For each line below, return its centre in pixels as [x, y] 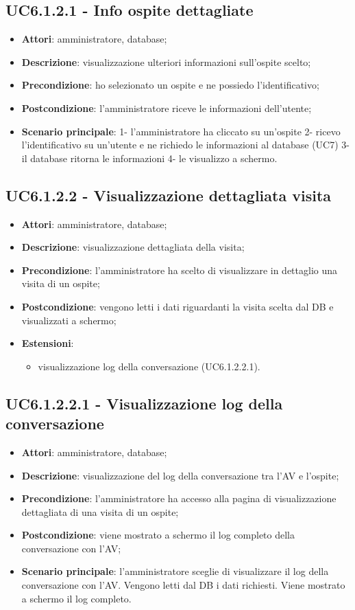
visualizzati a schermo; [69, 320]
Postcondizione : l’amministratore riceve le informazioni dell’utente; [167, 108]
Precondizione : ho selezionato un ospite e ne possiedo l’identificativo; [170, 85]
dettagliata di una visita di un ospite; [100, 511]
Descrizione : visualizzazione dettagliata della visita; [133, 247]
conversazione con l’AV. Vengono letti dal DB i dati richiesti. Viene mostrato [183, 585]
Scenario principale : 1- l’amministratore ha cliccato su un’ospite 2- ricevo [181, 131]
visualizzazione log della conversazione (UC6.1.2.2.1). [149, 366]
